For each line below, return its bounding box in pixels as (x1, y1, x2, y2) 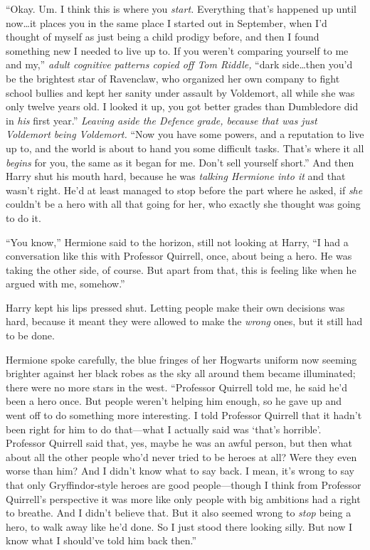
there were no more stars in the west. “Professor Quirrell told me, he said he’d (6, 379, 348, 394)
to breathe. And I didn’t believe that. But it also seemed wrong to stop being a (6, 505, 351, 520)
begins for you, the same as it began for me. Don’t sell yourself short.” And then (6, 154, 354, 169)
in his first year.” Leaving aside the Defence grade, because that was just (6, 112, 317, 127)
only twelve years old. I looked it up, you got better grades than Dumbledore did (6, 99, 359, 114)
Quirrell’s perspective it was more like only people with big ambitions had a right (6, 491, 361, 506)
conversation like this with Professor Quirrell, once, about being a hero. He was (6, 248, 352, 263)
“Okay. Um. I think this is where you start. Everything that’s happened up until (6, 1, 357, 16)
